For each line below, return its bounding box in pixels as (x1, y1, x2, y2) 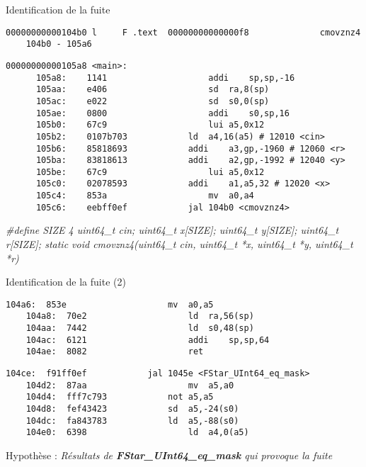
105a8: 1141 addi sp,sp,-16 (35, 72, 295, 83)
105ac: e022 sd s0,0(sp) (35, 96, 270, 106)
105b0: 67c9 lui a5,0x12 (35, 120, 265, 130)
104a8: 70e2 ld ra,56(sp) (25, 311, 254, 322)
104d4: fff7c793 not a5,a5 (25, 392, 214, 403)
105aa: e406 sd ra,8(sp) (35, 84, 270, 95)
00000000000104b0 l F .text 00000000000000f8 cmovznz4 (6, 27, 361, 38)
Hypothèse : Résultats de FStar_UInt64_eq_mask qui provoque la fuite (6, 448, 333, 463)
